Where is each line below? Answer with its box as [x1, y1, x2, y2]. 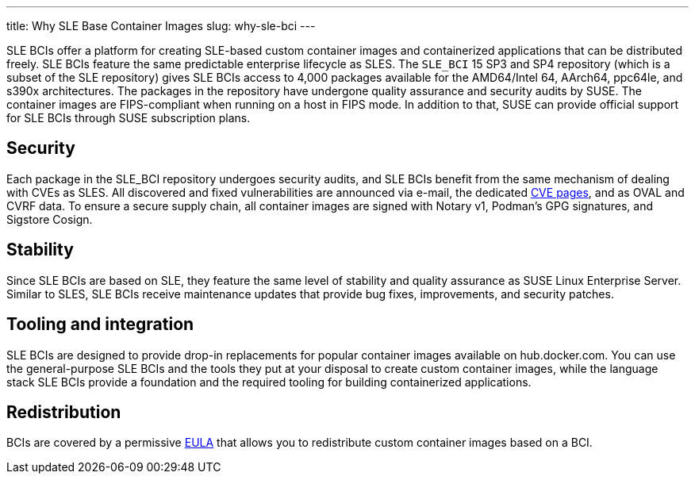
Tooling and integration [6, 314, 194, 335]
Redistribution [6, 401, 121, 422]
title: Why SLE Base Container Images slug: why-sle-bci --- [6, 19, 316, 33]
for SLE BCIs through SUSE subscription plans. [6, 111, 251, 125]
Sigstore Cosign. [6, 212, 93, 226]
